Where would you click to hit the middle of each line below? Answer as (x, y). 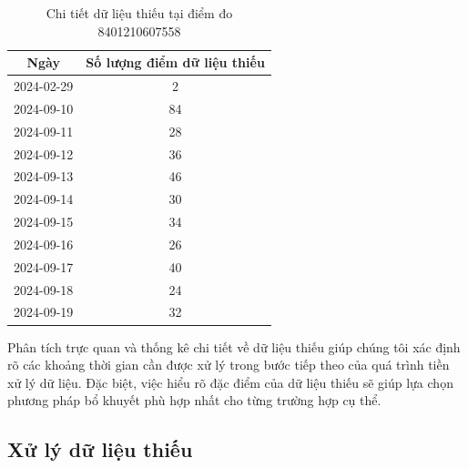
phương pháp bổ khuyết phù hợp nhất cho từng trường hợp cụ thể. (194, 400)
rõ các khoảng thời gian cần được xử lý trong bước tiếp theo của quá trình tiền (229, 365)
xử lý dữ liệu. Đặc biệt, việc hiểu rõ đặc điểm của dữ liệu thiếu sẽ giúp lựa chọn (230, 382)
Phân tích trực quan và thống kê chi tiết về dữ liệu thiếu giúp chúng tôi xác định (234, 346)
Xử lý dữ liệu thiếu (100, 449)
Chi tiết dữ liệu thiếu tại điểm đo (139, 13)
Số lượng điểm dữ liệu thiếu (175, 62)
